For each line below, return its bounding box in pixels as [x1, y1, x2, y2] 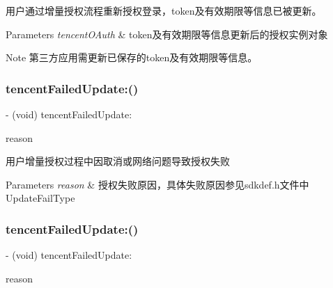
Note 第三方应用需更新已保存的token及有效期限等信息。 [6, 50, 258, 65]
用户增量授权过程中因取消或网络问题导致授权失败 [6, 154, 230, 168]
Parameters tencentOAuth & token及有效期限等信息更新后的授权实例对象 [6, 26, 328, 41]
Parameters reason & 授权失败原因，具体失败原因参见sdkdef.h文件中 [6, 177, 309, 191]
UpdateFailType [6, 191, 75, 205]
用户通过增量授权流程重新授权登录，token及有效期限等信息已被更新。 [6, 3, 322, 17]
